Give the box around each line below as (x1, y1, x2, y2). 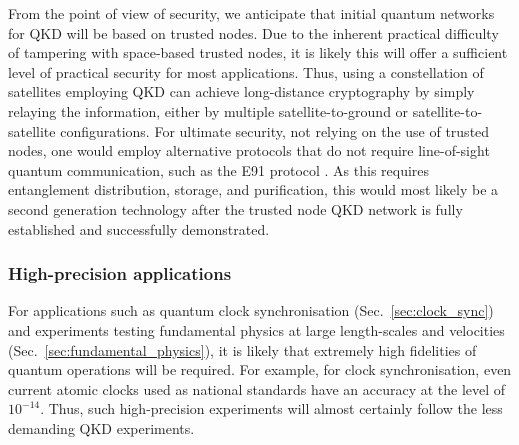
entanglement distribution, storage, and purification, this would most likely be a (8, 179, 499, 200)
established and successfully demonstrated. (8, 218, 270, 239)
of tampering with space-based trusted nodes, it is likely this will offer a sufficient (8, 42, 508, 63)
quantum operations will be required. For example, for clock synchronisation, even (8, 359, 512, 380)
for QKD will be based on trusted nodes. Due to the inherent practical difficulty (8, 22, 499, 43)
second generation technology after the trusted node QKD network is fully (8, 198, 463, 219)
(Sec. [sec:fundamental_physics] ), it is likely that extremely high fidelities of (8, 339, 477, 360)
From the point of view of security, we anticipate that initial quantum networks (8, 3, 495, 23)
